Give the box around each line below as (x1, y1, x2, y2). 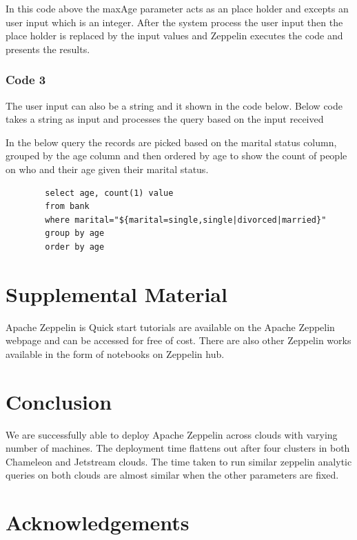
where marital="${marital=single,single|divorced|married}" (45, 214, 327, 225)
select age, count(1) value (45, 188, 174, 198)
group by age (45, 228, 105, 239)
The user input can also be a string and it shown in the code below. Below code (6, 98, 343, 112)
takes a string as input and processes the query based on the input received (6, 112, 324, 126)
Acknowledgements (6, 508, 190, 537)
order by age (45, 241, 105, 252)
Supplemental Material (6, 279, 227, 308)
